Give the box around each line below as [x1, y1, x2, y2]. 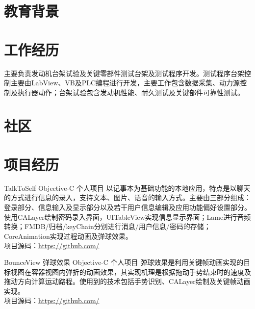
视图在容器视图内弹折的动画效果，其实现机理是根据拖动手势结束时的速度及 [10, 266, 251, 277]
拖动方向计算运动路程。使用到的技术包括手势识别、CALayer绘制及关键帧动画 [4, 276, 251, 286]
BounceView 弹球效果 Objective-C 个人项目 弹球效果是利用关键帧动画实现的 [4, 257, 244, 267]
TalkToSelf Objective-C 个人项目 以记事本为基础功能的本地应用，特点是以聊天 [4, 182, 251, 193]
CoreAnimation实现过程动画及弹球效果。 [4, 231, 132, 241]
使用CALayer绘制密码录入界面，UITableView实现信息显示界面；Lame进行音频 [4, 211, 251, 222]
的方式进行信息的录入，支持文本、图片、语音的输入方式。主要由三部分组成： [4, 192, 251, 203]
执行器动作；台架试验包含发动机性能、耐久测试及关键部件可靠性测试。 [17, 87, 244, 97]
